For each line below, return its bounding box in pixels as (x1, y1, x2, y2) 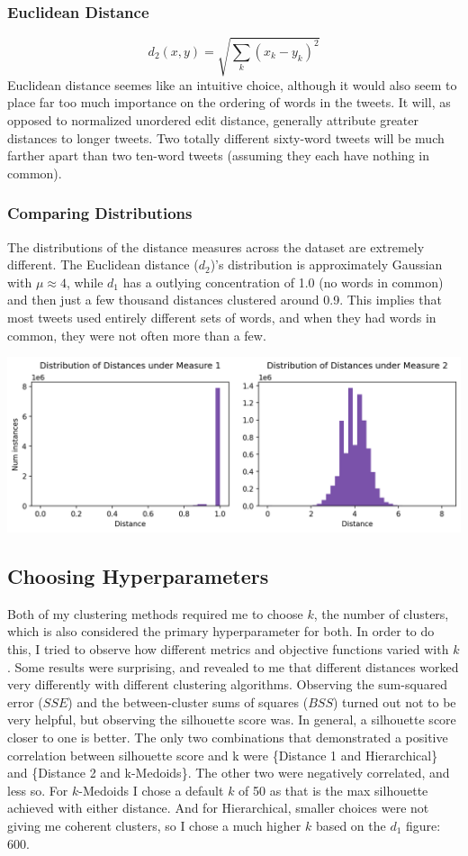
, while (66, 272, 103, 291)
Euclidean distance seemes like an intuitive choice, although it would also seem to (7, 75, 457, 94)
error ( (7, 692, 43, 711)
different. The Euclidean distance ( (7, 255, 199, 274)
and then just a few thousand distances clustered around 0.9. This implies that (7, 290, 442, 309)
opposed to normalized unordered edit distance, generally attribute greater (7, 110, 419, 129)
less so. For (7, 780, 68, 799)
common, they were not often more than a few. (7, 325, 266, 344)
